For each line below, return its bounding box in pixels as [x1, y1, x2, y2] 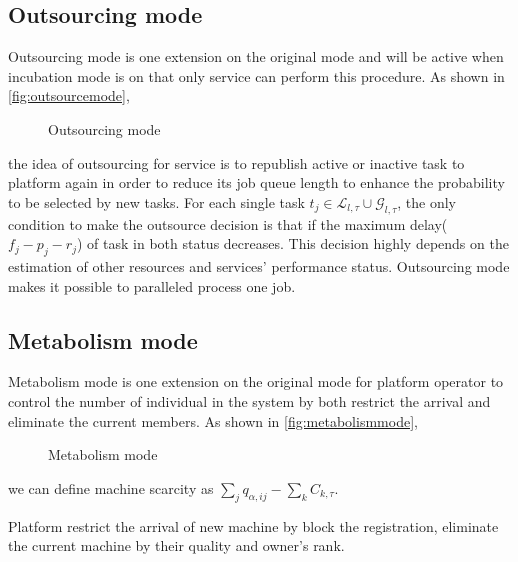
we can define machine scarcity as [8, 477, 214, 498]
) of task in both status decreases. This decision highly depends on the [76, 233, 509, 254]
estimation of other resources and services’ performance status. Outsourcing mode [8, 255, 510, 276]
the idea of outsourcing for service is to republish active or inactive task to [8, 152, 465, 173]
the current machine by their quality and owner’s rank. [8, 535, 345, 556]
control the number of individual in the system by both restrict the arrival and [8, 390, 491, 411]
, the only [397, 191, 456, 212]
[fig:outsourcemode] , [8, 85, 130, 106]
